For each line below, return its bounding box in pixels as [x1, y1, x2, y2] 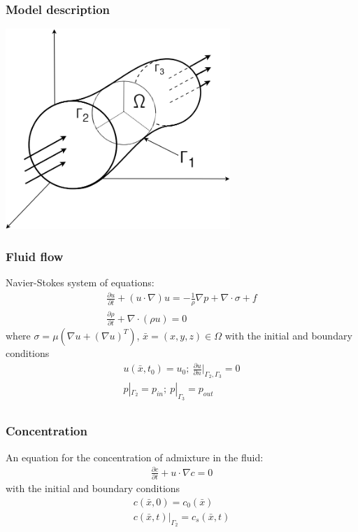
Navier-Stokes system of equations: [6, 275, 155, 290]
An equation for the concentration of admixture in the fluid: [6, 449, 264, 464]
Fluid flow [6, 248, 64, 265]
